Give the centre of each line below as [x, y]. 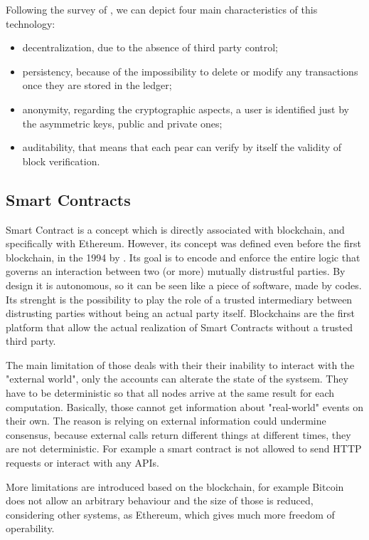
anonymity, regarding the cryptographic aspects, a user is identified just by [186, 109]
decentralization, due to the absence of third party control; [150, 47]
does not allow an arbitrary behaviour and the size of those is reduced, [160, 500]
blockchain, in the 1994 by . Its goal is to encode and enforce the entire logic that [183, 257]
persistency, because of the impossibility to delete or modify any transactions [190, 71]
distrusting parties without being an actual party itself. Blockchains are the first [180, 313]
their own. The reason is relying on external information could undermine [166, 421]
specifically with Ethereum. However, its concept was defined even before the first [183, 243]
